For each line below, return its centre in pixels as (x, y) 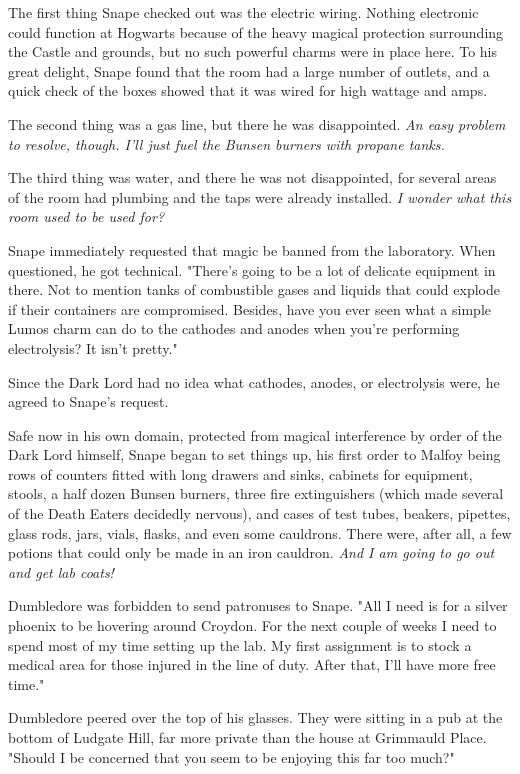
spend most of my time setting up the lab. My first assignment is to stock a (240, 644)
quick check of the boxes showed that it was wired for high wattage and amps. (248, 90)
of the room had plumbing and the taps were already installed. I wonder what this (260, 196)
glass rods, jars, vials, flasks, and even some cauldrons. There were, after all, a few (260, 532)
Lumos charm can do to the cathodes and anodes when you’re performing (234, 328)
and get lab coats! (61, 571)
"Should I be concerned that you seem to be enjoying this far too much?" (231, 756)
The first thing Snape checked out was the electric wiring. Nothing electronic (243, 12)
